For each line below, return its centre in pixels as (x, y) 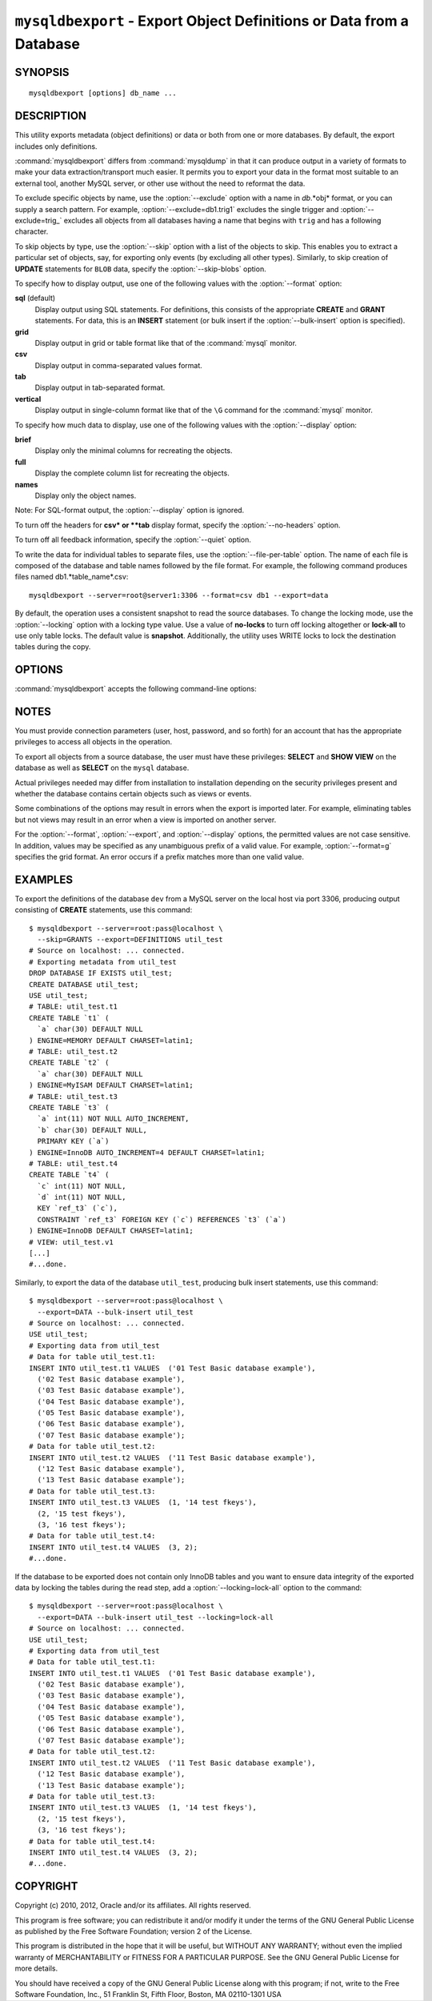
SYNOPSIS (42, 72)
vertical (28, 399)
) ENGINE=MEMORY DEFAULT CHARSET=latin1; (111, 1040)
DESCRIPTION (51, 116)
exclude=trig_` (38, 221)
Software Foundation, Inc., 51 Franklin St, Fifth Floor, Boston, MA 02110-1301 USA (148, 1994)
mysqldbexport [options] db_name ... (103, 93)
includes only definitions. (56, 146)
